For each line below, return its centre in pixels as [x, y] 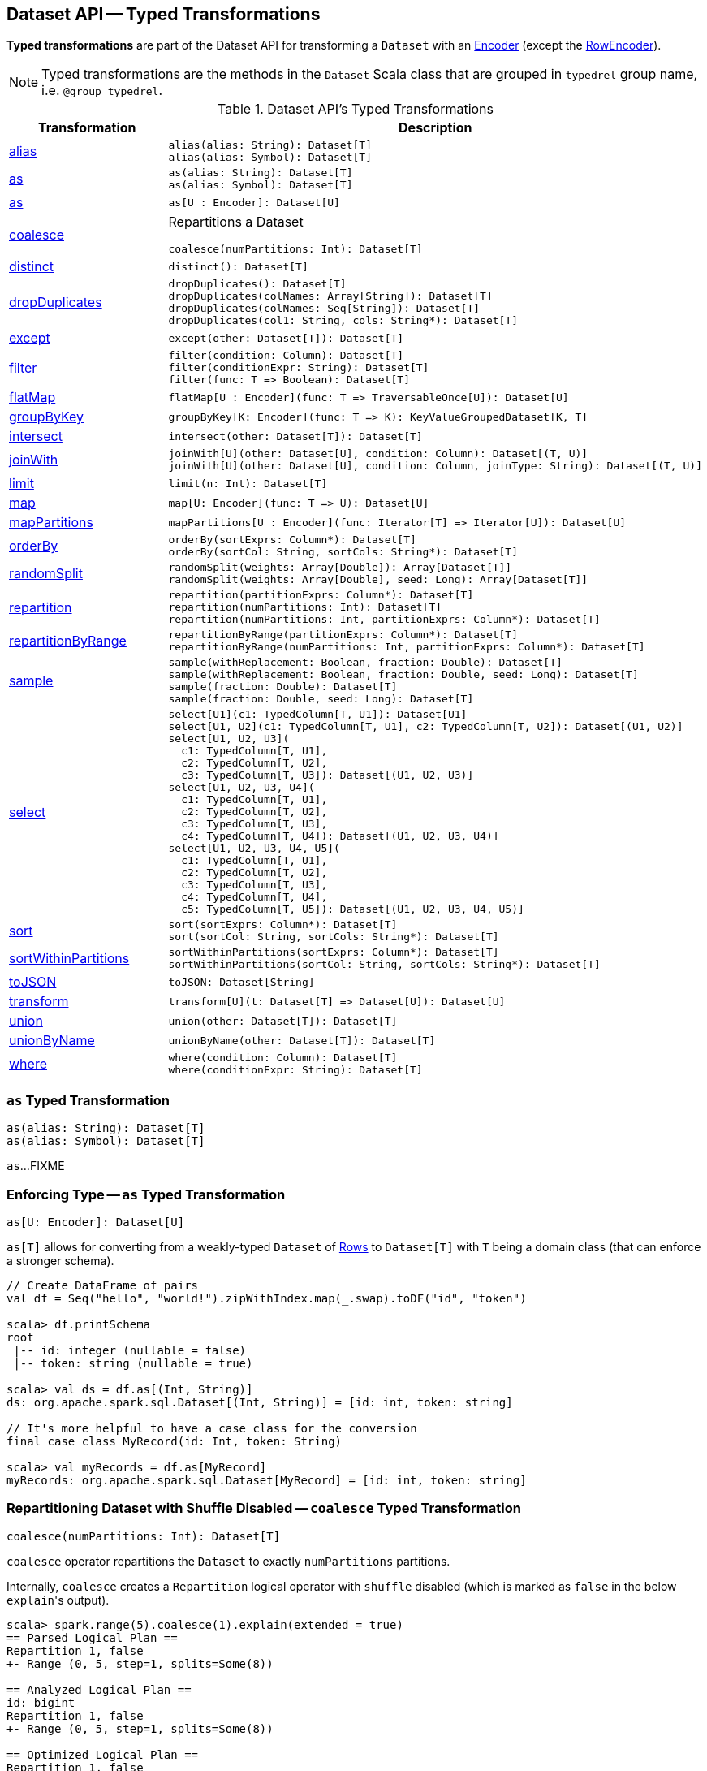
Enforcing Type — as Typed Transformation [146, 1194]
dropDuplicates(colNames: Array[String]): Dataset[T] [330, 296]
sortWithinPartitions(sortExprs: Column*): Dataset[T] [334, 952]
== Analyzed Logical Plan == [99, 1689]
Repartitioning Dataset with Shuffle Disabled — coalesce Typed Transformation [264, 1508]
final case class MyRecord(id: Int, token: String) [175, 1441]
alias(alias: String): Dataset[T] [270, 145]
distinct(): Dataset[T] [238, 266]
